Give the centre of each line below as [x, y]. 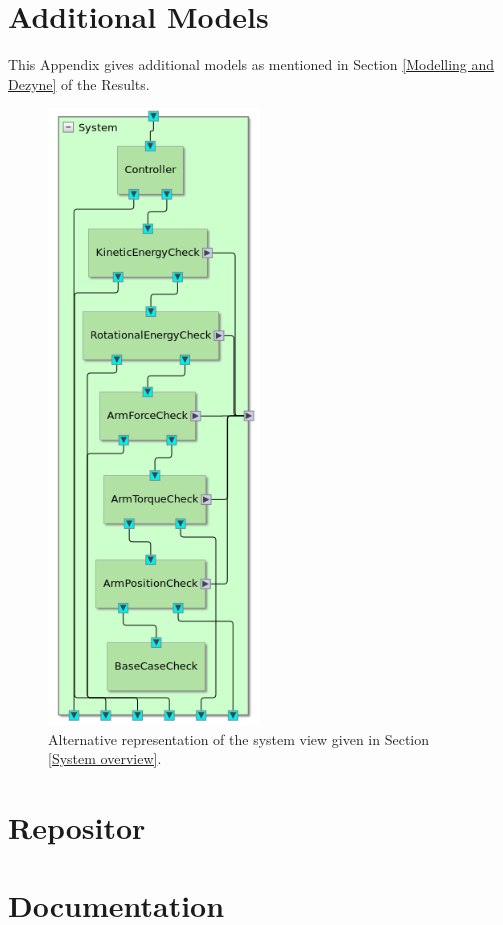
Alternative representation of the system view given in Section [239, 738]
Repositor [77, 827]
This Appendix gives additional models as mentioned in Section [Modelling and [251, 64]
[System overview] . [105, 758]
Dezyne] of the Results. [79, 83]
